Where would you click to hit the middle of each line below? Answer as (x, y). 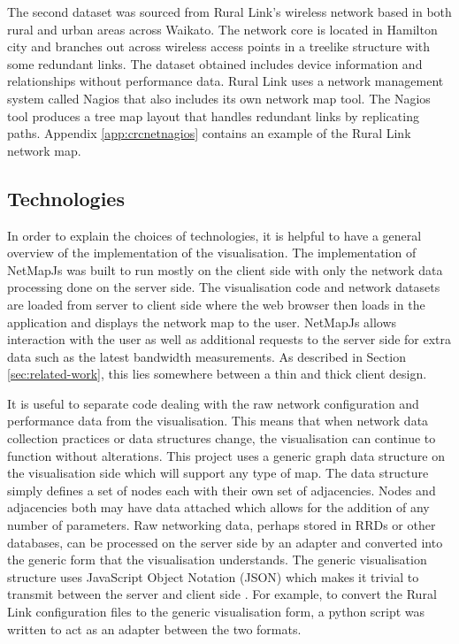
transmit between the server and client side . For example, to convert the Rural (222, 594)
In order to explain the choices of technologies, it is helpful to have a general (214, 235)
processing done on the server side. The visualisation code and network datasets (224, 287)
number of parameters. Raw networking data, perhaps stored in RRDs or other (222, 525)
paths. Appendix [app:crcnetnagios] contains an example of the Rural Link (209, 133)
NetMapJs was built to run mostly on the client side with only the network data (225, 269)
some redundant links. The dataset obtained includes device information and (215, 63)
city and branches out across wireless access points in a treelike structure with (219, 46)
